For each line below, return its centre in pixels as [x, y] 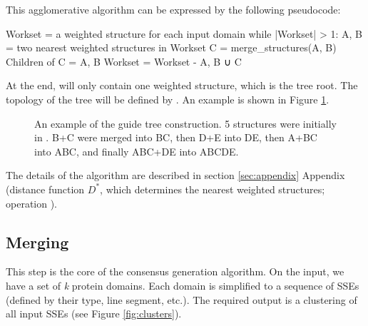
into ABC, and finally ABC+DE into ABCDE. [137, 151]
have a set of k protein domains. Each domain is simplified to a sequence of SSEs [183, 285]
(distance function [45, 189]
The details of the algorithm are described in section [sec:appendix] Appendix [175, 175]
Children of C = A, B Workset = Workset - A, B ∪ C [124, 61]
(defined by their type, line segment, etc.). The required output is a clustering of [182, 299]
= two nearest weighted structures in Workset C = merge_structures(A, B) [171, 47]
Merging [37, 241]
